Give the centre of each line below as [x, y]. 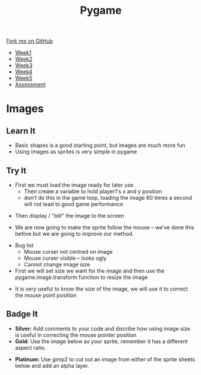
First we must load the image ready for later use [74, 185]
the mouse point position [46, 295]
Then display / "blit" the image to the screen [70, 216]
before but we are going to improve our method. [74, 234]
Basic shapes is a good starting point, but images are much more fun [100, 145]
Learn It [21, 130]
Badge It [22, 314]
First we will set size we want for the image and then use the [90, 271]
